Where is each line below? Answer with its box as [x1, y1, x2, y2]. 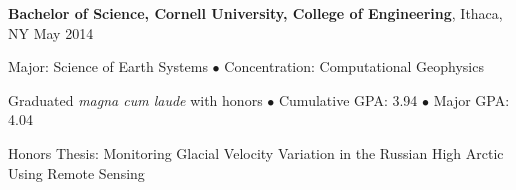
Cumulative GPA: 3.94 [278, 89, 418, 110]
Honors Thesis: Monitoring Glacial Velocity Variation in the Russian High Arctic [8, 142, 504, 163]
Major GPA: [433, 89, 510, 110]
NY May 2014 [8, 22, 94, 43]
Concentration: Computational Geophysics [224, 56, 484, 77]
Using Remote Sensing [8, 162, 145, 183]
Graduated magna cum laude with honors [8, 89, 263, 110]
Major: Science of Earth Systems [8, 56, 208, 77]
